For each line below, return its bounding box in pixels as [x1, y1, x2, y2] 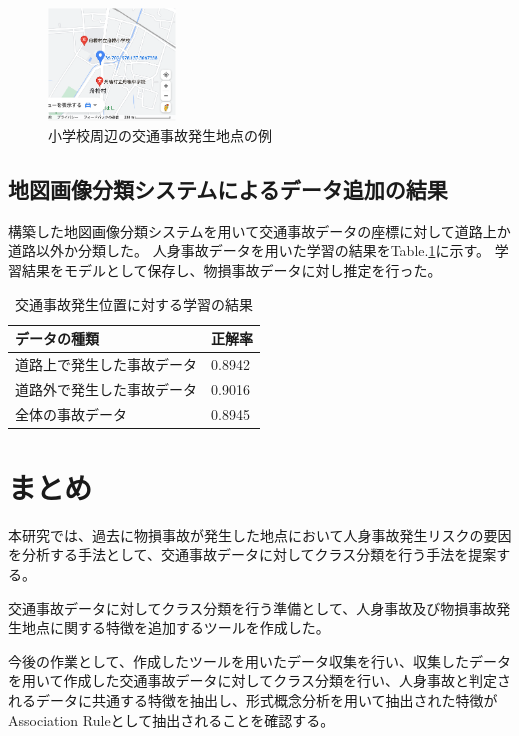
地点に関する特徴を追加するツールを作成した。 [21, 617, 330, 638]
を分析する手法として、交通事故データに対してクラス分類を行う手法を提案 [8, 544, 497, 565]
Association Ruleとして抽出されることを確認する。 [8, 709, 335, 730]
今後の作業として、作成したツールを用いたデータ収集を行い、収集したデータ [8, 650, 511, 671]
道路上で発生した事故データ [15, 353, 197, 374]
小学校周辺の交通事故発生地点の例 [48, 124, 272, 145]
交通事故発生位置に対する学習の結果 [15, 293, 253, 314]
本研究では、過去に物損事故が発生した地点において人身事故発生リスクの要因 [8, 524, 512, 545]
